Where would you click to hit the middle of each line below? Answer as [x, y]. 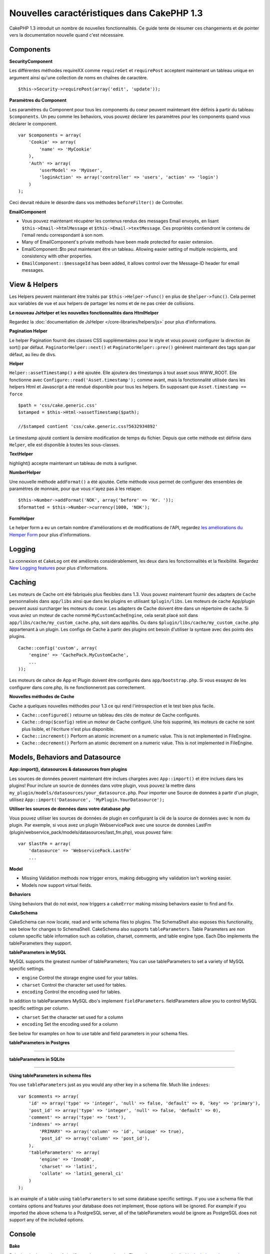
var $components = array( [50, 135]
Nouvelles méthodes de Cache [42, 697]
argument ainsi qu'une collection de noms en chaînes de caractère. [79, 77]
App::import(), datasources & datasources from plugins [68, 769]
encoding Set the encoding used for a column [70, 1024]
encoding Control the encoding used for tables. [71, 992]
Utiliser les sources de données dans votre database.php [70, 809]
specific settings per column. [39, 1008]
